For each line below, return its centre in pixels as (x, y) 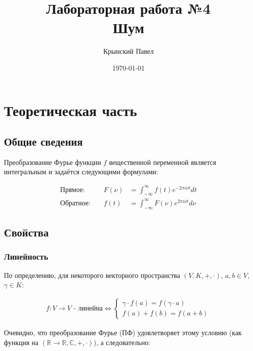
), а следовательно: (122, 342)
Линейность (26, 256)
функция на (21, 342)
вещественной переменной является (163, 162)
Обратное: (75, 203)
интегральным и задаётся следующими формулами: (81, 172)
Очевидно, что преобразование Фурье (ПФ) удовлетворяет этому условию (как (123, 332)
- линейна (88, 308)
